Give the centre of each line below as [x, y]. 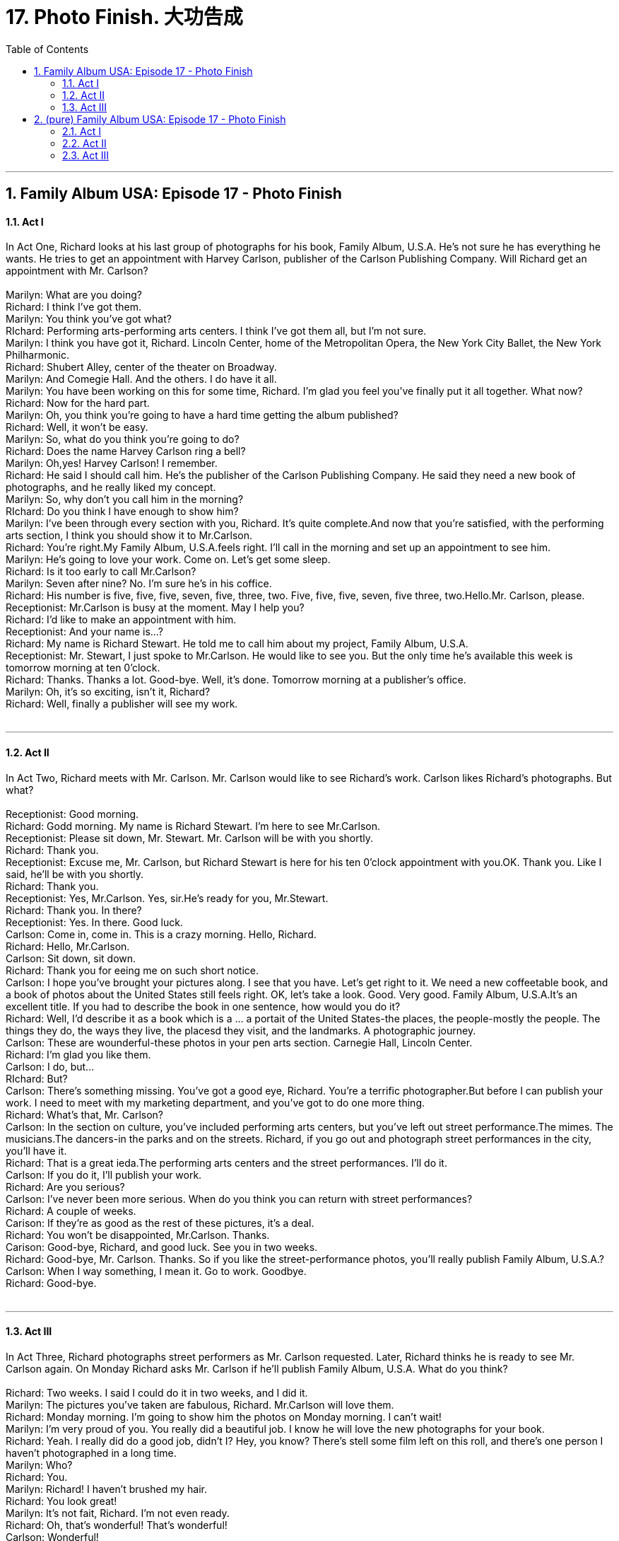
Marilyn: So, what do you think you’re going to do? [123, 439]
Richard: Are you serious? [65, 1187]
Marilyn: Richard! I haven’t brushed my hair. [107, 1489]
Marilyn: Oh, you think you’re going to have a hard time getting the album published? [202, 415]
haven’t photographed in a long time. [91, 1453]
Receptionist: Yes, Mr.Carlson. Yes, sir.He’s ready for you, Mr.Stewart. [167, 898]
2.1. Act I [82, 131]
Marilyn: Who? [39, 1465]
